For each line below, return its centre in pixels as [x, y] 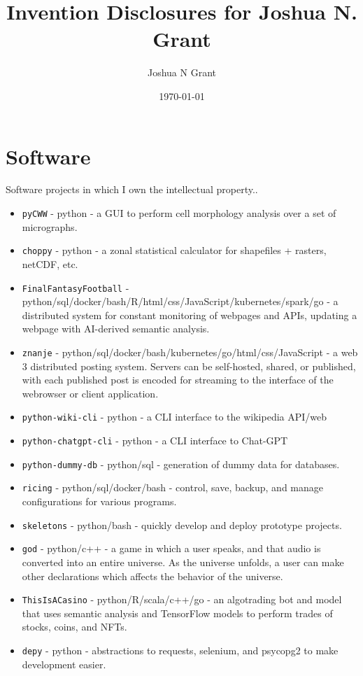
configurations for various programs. [99, 501]
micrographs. [50, 226]
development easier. [64, 664]
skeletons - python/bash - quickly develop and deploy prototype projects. [182, 524]
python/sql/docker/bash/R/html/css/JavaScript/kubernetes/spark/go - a [180, 301]
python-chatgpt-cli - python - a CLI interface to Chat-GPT [155, 441]
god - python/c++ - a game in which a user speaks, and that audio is [171, 548]
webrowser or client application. [90, 393]
